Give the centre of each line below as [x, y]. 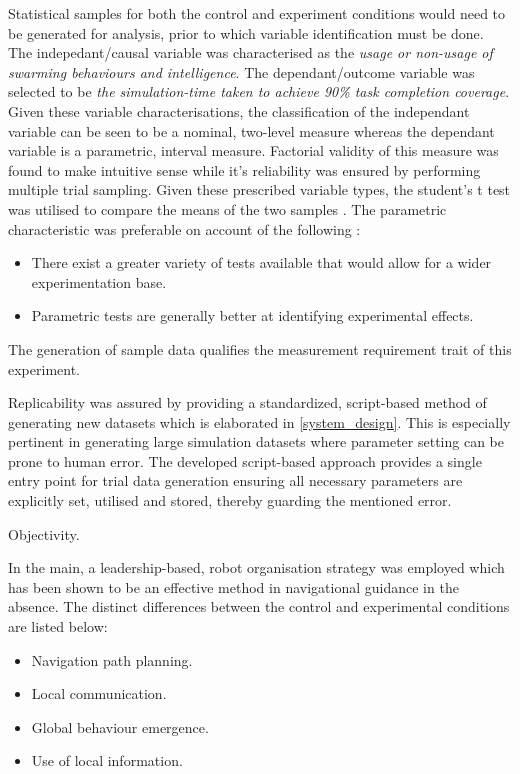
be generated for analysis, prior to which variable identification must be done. [246, 32]
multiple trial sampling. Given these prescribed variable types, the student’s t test [259, 189]
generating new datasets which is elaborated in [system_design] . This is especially [259, 421]
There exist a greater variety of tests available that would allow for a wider [261, 262]
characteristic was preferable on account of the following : [184, 228]
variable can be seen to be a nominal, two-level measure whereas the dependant [251, 130]
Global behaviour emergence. [120, 726]
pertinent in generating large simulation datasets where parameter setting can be [256, 441]
